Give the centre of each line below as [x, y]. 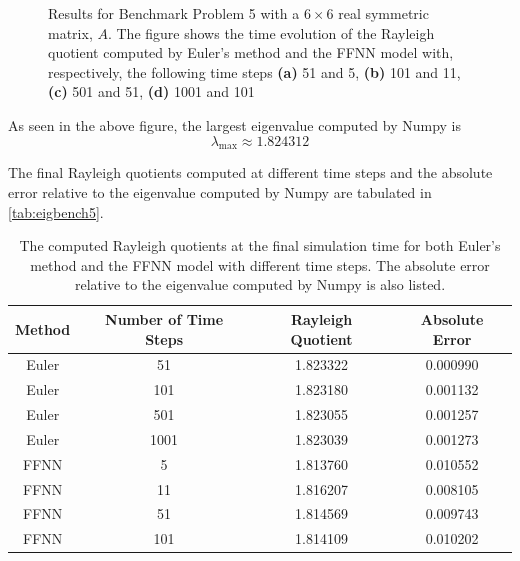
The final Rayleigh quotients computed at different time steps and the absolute [250, 172]
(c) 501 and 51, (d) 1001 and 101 [151, 91]
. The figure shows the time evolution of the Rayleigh [271, 32]
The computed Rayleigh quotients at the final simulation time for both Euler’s [260, 245]
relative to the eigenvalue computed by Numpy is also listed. [260, 284]
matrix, [70, 32]
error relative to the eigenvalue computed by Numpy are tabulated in [220, 191]
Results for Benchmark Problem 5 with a [174, 13]
